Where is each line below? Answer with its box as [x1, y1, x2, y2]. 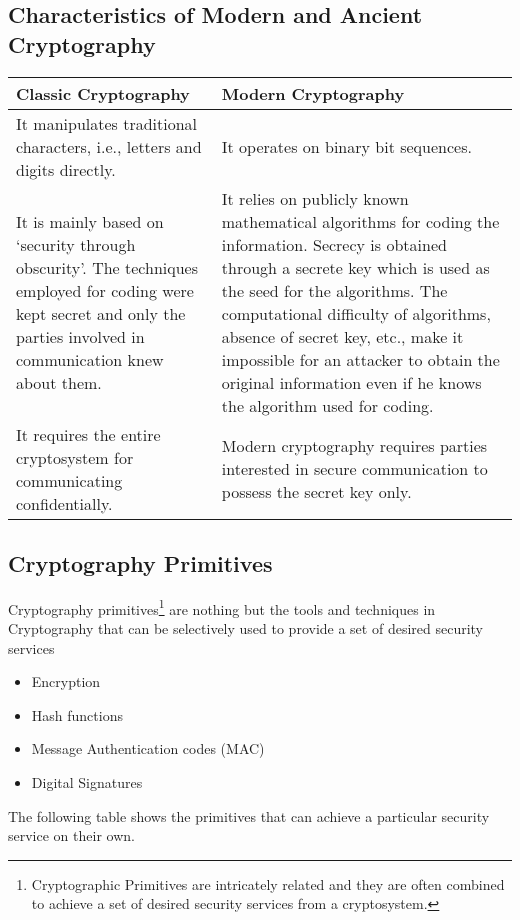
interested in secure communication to [221, 457, 488, 481]
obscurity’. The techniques [16, 255, 199, 279]
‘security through [16, 232, 136, 256]
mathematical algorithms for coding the [221, 209, 500, 233]
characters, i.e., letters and [16, 134, 202, 158]
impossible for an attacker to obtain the [221, 347, 500, 371]
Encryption [31, 671, 101, 692]
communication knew [16, 347, 164, 371]
